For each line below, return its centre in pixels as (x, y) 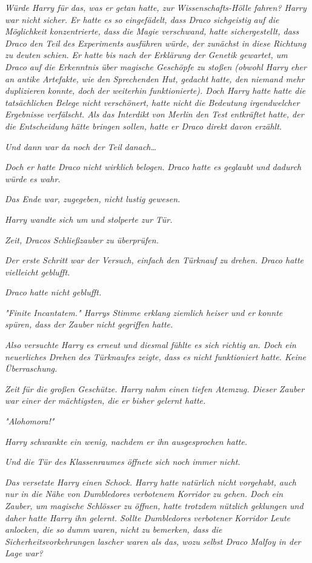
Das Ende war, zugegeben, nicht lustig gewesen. (93, 199)
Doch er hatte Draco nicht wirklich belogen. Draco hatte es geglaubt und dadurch (153, 167)
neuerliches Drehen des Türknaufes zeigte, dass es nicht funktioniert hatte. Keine (155, 356)
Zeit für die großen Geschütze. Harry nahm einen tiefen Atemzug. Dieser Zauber (155, 388)
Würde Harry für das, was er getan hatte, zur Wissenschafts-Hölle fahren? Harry (156, 7)
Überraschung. (31, 368)
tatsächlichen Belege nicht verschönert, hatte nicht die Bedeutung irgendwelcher (152, 102)
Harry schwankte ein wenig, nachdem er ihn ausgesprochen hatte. (126, 441)
